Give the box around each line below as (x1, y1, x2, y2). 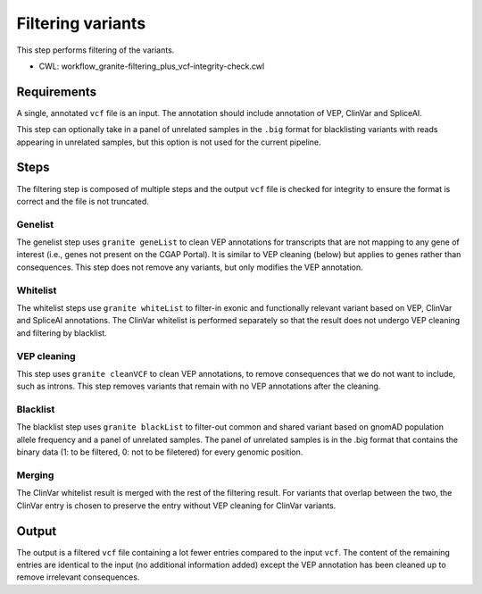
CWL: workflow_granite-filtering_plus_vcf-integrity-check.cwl (38, 61, 265, 71)
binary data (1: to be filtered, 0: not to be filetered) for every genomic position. (16, 447, 303, 457)
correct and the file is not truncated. (16, 196, 149, 206)
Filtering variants (16, 13, 146, 33)
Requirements (16, 84, 97, 99)
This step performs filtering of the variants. (16, 45, 175, 55)
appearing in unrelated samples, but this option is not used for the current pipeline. (16, 137, 321, 147)
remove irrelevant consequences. (16, 572, 140, 582)
